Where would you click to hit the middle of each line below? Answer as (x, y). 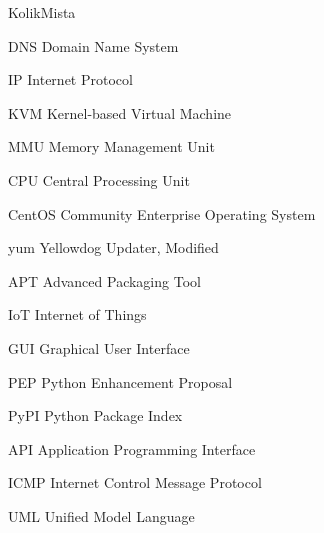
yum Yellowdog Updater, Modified (113, 247)
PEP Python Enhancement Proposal (120, 381)
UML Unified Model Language (101, 515)
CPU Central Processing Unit (99, 179)
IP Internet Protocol (70, 79)
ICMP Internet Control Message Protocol (135, 482)
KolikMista (42, 12)
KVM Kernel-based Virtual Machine (120, 112)
